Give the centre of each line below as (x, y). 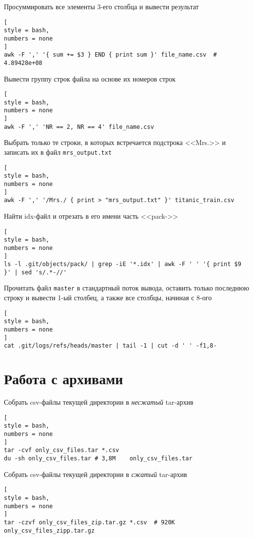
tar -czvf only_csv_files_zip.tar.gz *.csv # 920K (89, 522)
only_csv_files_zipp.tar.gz (49, 530)
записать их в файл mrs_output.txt (58, 152)
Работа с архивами (64, 379)
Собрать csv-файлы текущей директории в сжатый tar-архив (96, 474)
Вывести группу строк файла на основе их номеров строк (90, 78)
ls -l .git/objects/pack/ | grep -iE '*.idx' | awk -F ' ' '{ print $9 (123, 264)
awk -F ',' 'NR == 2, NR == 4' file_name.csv (79, 127)
